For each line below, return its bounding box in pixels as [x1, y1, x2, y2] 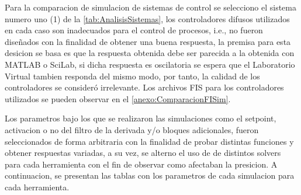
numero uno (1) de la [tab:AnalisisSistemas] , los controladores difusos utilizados [5, 12, 290, 25]
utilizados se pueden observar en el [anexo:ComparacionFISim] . [5, 92, 231, 105]
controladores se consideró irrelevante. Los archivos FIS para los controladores [5, 81, 284, 93]
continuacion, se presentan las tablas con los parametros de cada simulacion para [5, 169, 295, 182]
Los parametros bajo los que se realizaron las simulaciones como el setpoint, [5, 112, 276, 124]
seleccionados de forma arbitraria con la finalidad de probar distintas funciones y [5, 135, 294, 147]
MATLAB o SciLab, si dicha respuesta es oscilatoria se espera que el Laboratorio [5, 58, 295, 70]
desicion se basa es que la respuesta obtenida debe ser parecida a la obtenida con [5, 47, 295, 59]
